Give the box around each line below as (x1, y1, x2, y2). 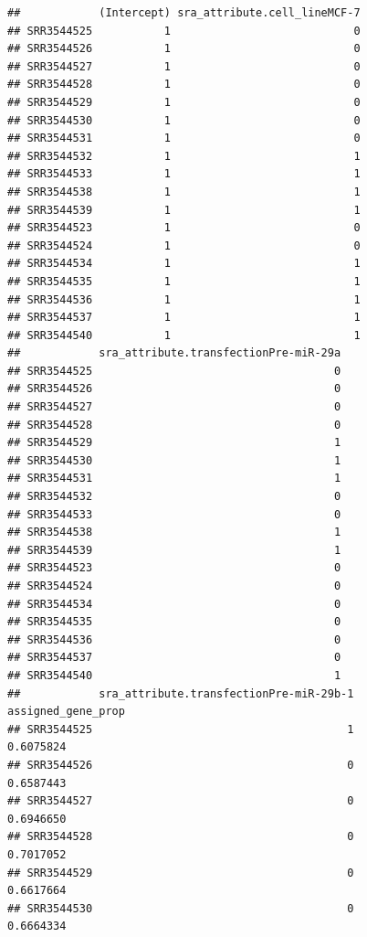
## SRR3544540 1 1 (7, 328, 361, 342)
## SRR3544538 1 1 (7, 185, 361, 198)
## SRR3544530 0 (7, 901, 354, 915)
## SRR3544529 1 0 (7, 95, 361, 109)
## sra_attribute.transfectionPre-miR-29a (7, 346, 341, 360)
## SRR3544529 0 (7, 866, 354, 879)
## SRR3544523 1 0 (7, 221, 361, 235)
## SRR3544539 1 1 (7, 203, 361, 217)
